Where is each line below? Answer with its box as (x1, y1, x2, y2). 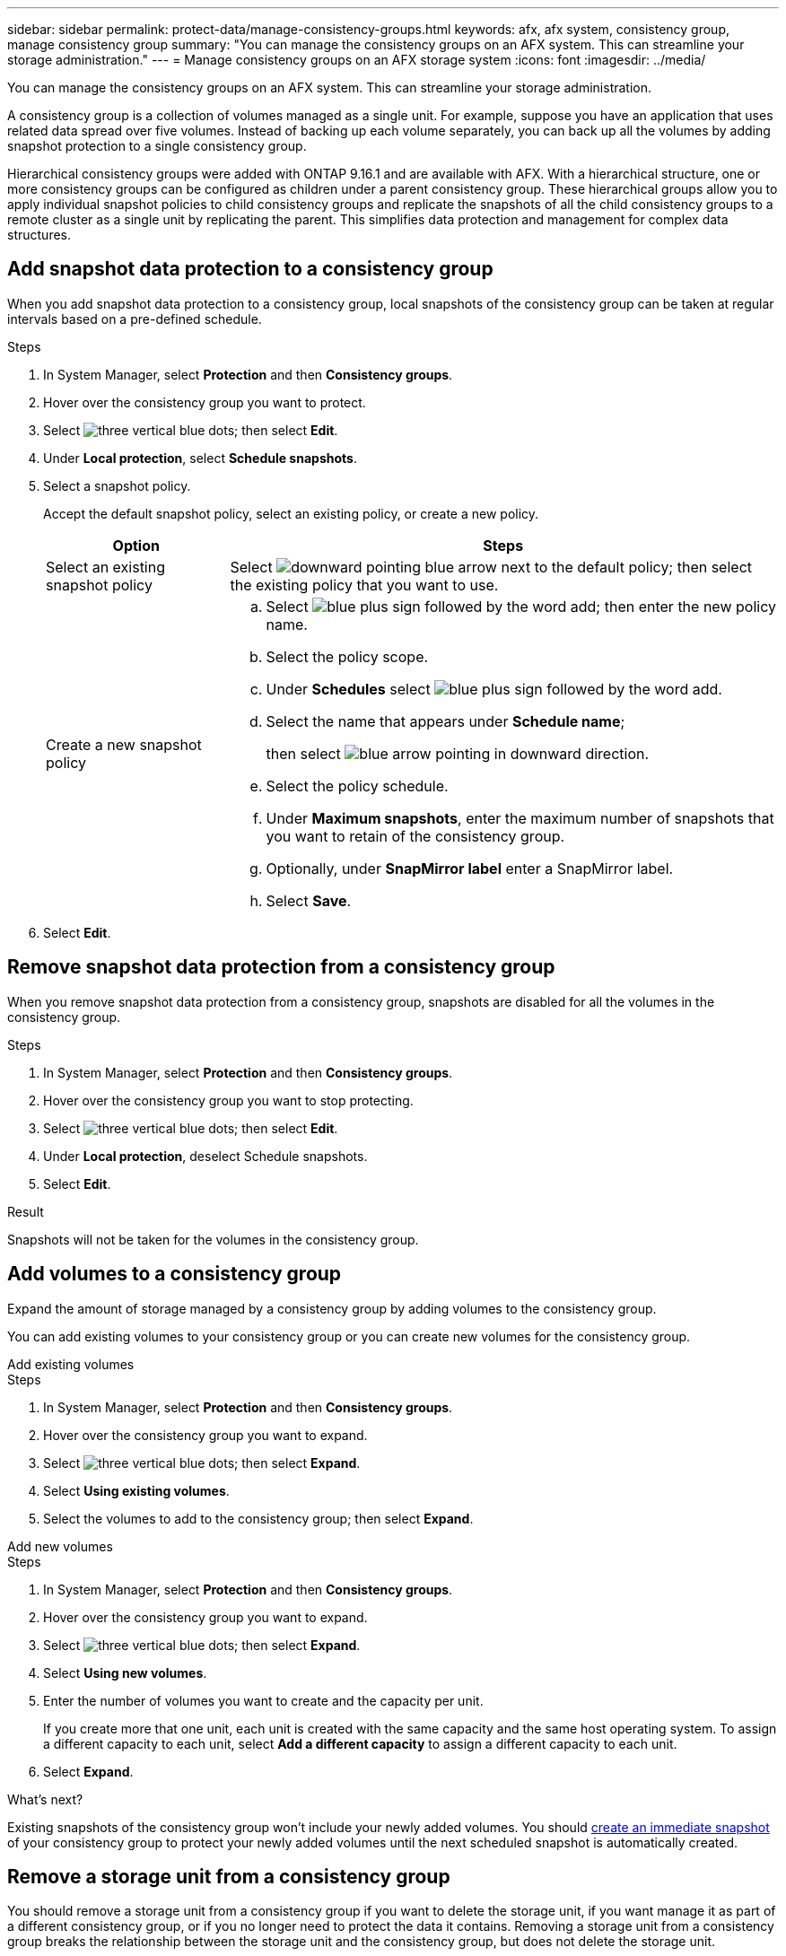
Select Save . (266, 891, 352, 910)
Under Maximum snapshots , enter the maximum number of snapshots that (266, 808, 774, 827)
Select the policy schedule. (266, 776, 449, 795)
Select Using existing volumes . (43, 1482, 230, 1498)
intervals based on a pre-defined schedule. (7, 310, 262, 327)
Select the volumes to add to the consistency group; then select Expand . (43, 1510, 474, 1526)
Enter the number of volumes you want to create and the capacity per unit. (43, 1692, 484, 1708)
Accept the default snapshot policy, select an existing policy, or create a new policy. (43, 505, 539, 521)
